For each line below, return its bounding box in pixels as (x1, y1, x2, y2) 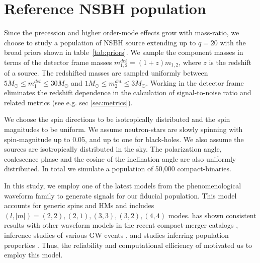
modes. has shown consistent (168, 210, 256, 220)
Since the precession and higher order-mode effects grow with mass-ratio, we (4, 27, 239, 38)
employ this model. (4, 249, 63, 260)
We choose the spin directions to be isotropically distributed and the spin (4, 114, 230, 124)
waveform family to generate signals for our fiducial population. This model (4, 190, 237, 201)
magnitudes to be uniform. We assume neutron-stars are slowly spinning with (4, 124, 243, 135)
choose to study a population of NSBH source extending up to (4, 37, 196, 47)
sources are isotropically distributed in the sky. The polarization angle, (4, 144, 222, 154)
